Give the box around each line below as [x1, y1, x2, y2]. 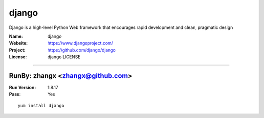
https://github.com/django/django [47, 47, 116, 53]
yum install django [18, 103, 65, 108]
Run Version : [9, 85, 36, 91]
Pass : [9, 91, 21, 97]
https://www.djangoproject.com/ [47, 40, 113, 46]
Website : [9, 40, 28, 46]
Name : [9, 33, 23, 39]
